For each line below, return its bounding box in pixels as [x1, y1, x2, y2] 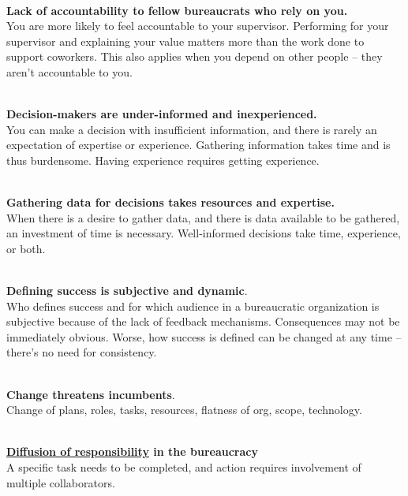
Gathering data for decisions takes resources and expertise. [6, 194, 335, 211]
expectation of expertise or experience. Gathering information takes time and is [6, 136, 391, 153]
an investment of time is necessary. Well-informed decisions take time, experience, [6, 225, 401, 241]
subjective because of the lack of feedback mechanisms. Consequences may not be [6, 313, 400, 330]
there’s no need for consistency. [6, 344, 157, 360]
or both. [6, 240, 46, 256]
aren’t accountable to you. [6, 63, 133, 80]
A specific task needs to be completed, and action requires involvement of [6, 459, 361, 475]
